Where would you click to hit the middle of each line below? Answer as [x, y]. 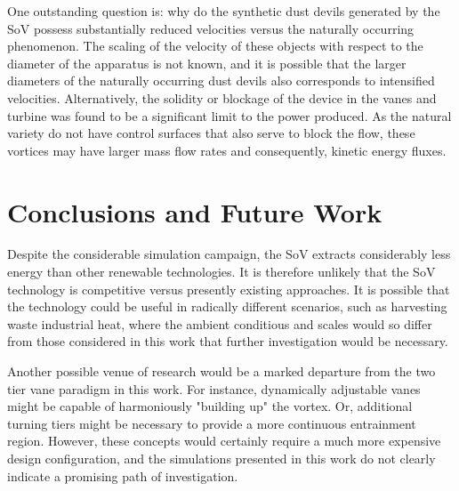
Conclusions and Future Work [195, 211]
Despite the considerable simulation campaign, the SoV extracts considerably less [229, 254]
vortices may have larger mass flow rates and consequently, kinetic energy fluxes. [227, 150]
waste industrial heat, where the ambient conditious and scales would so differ [220, 323]
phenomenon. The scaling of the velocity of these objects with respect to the [215, 46]
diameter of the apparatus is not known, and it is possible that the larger [207, 63]
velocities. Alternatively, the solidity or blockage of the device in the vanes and [222, 97]
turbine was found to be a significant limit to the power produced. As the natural [229, 115]
